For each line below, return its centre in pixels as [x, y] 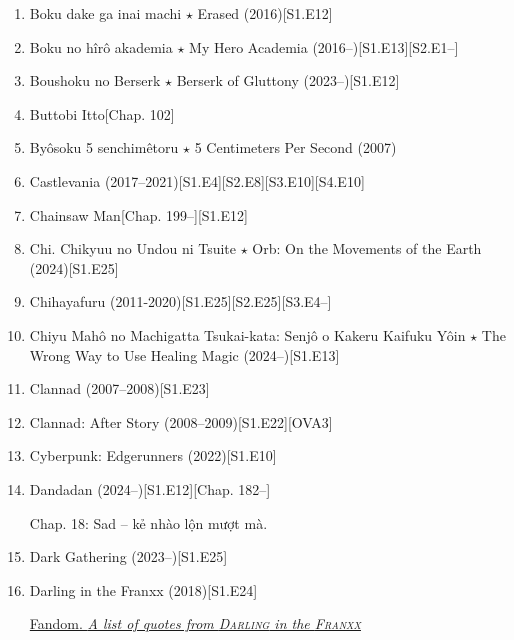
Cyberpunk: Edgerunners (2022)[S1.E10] [153, 455]
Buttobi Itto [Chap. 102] [102, 113]
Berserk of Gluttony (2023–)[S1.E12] [288, 80]
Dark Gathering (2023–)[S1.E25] [128, 556]
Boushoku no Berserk [95, 80]
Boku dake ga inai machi [105, 13]
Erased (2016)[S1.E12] [265, 13]
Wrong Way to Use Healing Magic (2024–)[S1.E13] [184, 354]
